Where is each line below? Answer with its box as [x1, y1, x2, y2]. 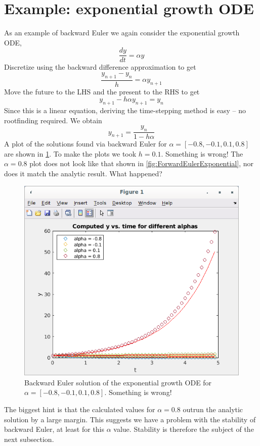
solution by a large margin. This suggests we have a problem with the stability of [4, 414, 256, 424]
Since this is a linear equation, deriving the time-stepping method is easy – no [4, 105, 246, 116]
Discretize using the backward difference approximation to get [4, 62, 196, 72]
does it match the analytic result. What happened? [4, 168, 162, 178]
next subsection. [4, 433, 54, 444]
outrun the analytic [183, 404, 243, 414]
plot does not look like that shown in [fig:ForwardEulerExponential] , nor [29, 158, 253, 169]
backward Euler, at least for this [4, 424, 105, 434]
